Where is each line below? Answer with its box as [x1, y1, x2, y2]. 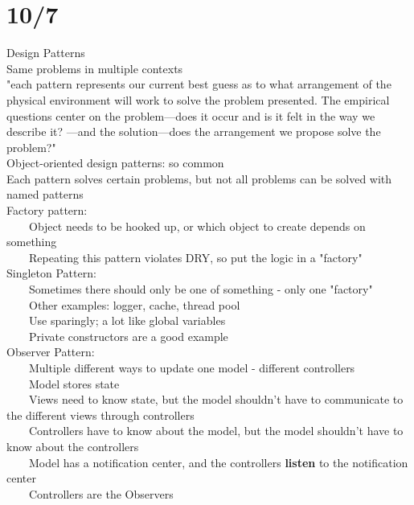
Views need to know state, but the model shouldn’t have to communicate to [28, 391, 404, 408]
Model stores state [28, 375, 120, 392]
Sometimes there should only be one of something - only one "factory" [28, 281, 373, 298]
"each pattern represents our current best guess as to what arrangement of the [6, 76, 391, 92]
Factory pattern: [6, 202, 88, 219]
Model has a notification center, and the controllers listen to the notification [28, 454, 408, 470]
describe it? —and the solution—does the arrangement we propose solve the [6, 123, 381, 140]
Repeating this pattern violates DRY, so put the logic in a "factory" [28, 248, 363, 265]
